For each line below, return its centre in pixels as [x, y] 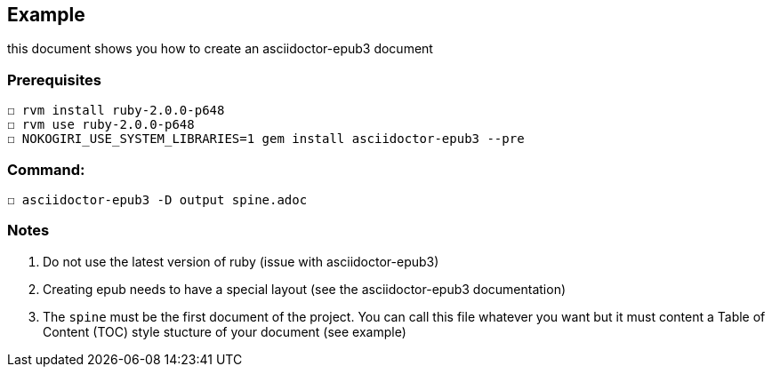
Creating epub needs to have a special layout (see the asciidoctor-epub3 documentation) [305, 289]
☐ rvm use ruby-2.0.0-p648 [101, 125]
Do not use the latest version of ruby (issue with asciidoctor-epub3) [241, 261]
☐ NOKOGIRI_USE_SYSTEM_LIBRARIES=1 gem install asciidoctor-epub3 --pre [266, 139]
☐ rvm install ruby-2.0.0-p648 [116, 111]
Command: [46, 169]
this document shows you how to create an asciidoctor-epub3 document [220, 49]
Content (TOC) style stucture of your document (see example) [225, 331]
